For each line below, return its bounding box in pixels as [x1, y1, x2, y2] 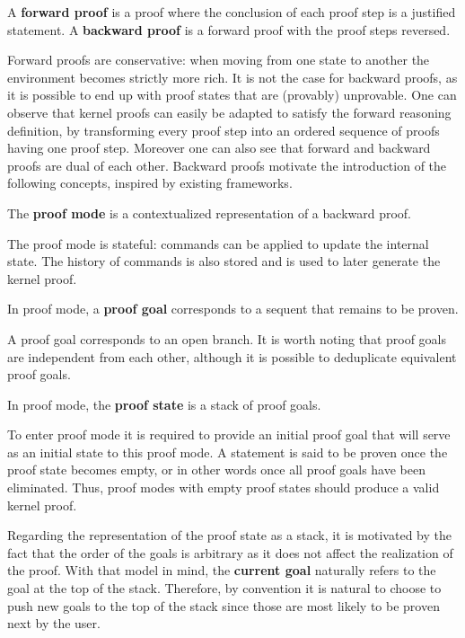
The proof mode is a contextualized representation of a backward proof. [7, 203, 412, 222]
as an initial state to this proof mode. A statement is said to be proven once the [7, 442, 448, 461]
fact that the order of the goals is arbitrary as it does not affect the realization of [7, 543, 453, 562]
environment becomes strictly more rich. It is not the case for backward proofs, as [7, 67, 458, 86]
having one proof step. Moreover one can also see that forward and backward [7, 138, 431, 157]
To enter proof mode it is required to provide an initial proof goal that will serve [7, 425, 451, 444]
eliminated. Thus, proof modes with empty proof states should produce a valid [7, 478, 440, 497]
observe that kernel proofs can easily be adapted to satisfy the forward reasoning [7, 102, 452, 121]
